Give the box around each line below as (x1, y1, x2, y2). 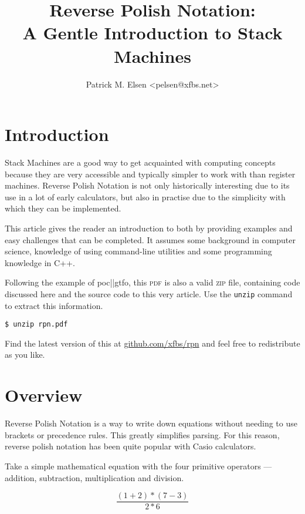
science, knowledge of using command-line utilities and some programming (5, 245, 272, 257)
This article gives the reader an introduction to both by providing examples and (5, 222, 293, 234)
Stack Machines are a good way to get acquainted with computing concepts (5, 156, 276, 169)
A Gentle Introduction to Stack (22, 21, 283, 45)
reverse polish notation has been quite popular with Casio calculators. (5, 440, 256, 452)
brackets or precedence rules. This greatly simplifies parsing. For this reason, (5, 428, 280, 441)
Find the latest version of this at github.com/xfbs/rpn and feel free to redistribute (5, 337, 300, 349)
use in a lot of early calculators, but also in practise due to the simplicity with (5, 190, 286, 203)
